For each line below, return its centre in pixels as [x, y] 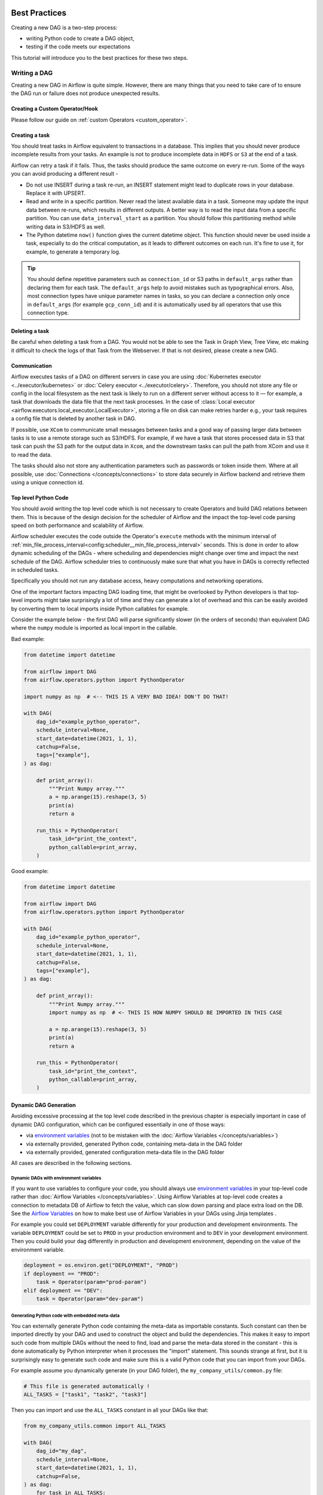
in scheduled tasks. [35, 570]
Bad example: [28, 639]
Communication [31, 365]
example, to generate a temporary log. [73, 252]
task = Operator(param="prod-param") [92, 1282]
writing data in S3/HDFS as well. [66, 227]
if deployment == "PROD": [62, 1273]
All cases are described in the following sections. [71, 1163]
